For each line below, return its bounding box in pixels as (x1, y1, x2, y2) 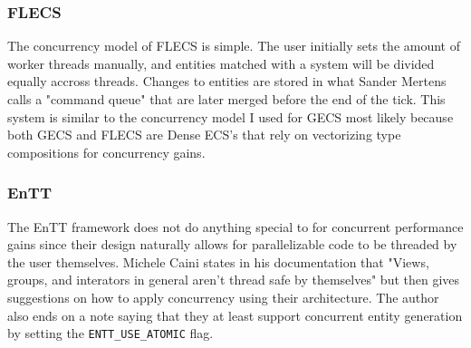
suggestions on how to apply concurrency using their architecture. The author (7, 287, 439, 306)
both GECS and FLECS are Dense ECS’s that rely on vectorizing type (7, 125, 401, 144)
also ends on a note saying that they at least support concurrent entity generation (7, 305, 463, 324)
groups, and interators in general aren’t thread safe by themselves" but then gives (7, 270, 460, 289)
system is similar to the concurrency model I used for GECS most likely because (7, 107, 454, 126)
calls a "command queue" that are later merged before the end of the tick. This (7, 90, 446, 108)
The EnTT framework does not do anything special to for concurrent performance (7, 217, 464, 236)
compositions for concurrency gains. (7, 142, 206, 161)
